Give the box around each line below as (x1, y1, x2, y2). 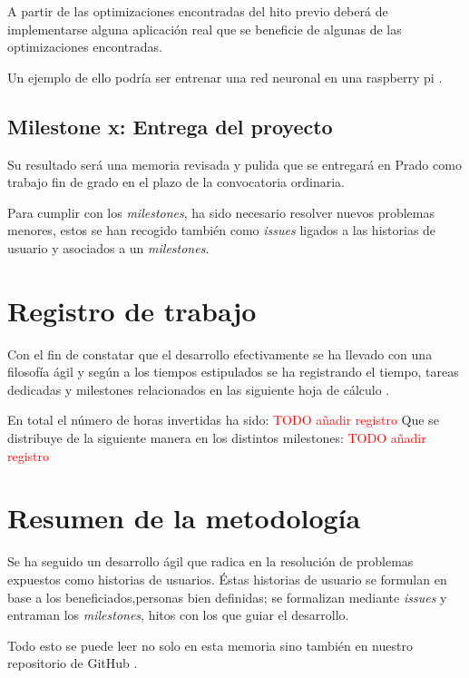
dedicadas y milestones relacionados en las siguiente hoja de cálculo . (7, 379, 390, 398)
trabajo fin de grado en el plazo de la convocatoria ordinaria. (7, 172, 346, 192)
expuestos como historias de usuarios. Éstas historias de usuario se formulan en (7, 569, 447, 588)
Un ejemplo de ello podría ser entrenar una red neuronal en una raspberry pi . (7, 67, 443, 86)
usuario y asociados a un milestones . (7, 238, 210, 257)
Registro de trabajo (7, 291, 257, 329)
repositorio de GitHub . (7, 653, 138, 673)
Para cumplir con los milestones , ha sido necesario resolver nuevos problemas (7, 202, 435, 221)
